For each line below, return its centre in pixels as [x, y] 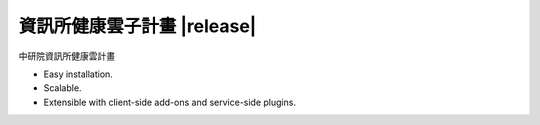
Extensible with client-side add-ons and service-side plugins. [170, 102]
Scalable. [62, 88]
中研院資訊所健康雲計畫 [66, 56]
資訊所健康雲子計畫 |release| [137, 26]
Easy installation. [78, 74]
